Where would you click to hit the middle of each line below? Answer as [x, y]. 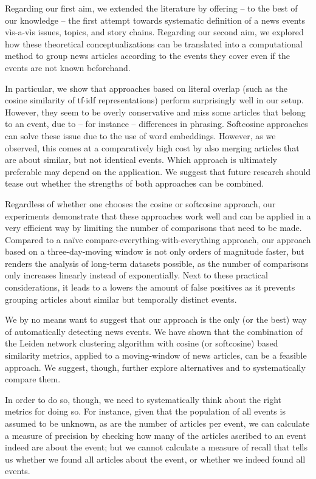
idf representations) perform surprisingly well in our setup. [195, 100]
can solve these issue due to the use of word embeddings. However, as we [140, 135]
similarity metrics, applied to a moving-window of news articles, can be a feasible [156, 355]
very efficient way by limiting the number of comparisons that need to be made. [153, 228]
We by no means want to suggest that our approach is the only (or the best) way [156, 319]
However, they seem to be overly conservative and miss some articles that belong [155, 112]
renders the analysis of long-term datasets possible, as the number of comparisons [157, 263]
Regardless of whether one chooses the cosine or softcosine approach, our [140, 203]
